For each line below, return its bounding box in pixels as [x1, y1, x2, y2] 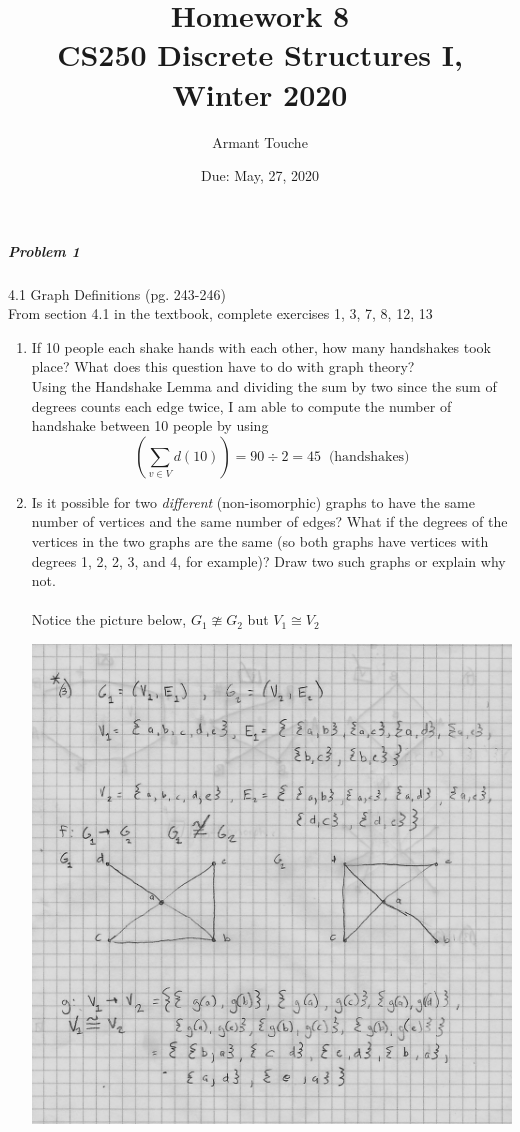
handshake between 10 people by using [31, 415, 269, 436]
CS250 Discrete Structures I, [57, 34, 463, 75]
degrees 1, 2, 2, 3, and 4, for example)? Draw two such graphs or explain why [31, 550, 506, 571]
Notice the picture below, [31, 609, 187, 630]
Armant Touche [212, 131, 308, 152]
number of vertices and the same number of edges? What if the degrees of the [31, 511, 508, 532]
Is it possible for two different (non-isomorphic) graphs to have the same [31, 491, 475, 512]
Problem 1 [8, 240, 80, 261]
